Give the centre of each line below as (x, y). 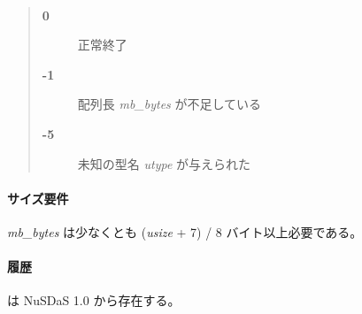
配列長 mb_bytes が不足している (169, 104)
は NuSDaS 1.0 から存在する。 (94, 300)
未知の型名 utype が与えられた (164, 163)
